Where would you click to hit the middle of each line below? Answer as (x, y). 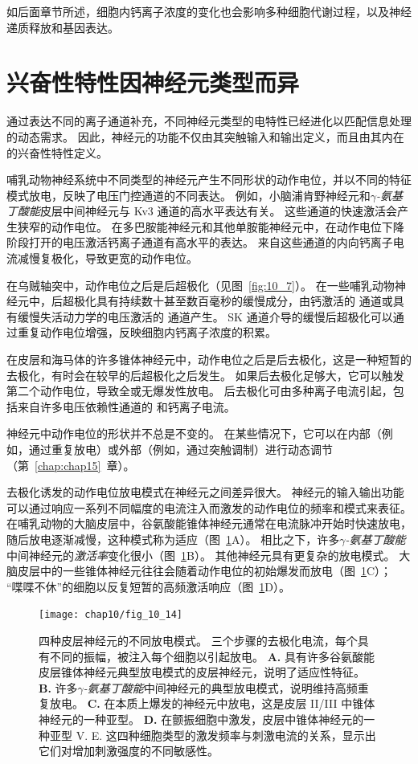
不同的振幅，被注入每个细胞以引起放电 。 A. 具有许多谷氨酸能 (212, 656)
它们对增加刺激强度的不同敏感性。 (129, 751)
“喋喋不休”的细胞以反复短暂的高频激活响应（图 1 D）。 (148, 586)
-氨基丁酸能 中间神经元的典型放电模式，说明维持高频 (220, 687)
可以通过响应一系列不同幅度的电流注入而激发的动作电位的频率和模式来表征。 (209, 507)
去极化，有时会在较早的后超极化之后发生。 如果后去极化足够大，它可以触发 (205, 375)
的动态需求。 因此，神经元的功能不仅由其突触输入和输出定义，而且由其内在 (205, 136)
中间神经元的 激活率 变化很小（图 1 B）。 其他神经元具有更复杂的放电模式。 (201, 555)
